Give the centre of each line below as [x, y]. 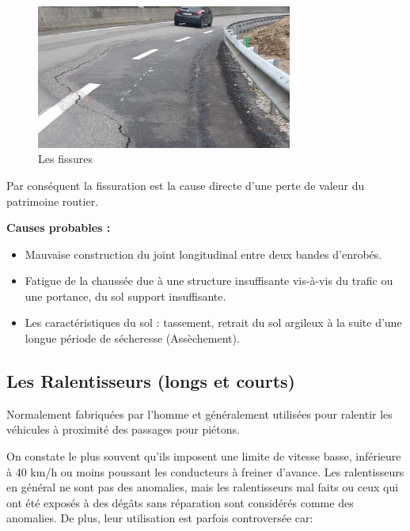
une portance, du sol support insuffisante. [125, 296]
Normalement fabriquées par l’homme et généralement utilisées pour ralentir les [199, 413]
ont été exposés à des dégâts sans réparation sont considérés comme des [180, 502]
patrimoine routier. [53, 201]
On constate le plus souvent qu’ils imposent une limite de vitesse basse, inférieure [204, 456]
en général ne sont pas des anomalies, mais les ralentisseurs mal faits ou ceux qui [203, 487]
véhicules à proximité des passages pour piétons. [123, 429]
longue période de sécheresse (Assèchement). [132, 338]
